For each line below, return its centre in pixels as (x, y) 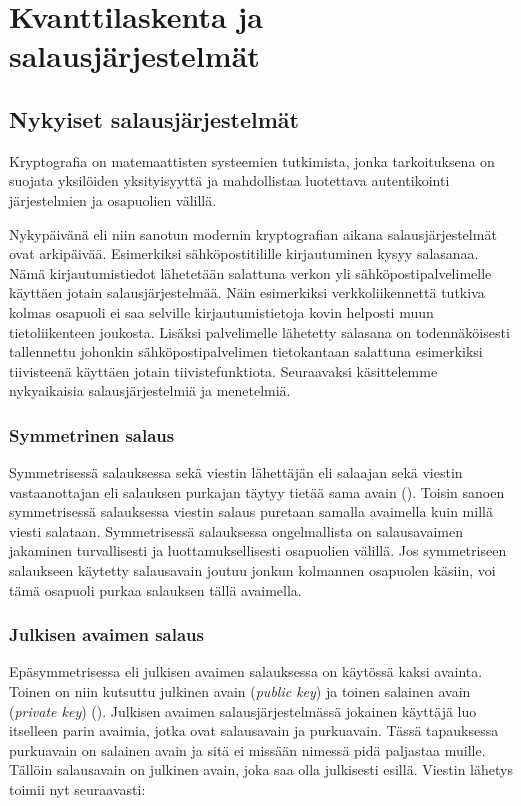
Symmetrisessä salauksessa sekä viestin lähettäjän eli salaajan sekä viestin (236, 472)
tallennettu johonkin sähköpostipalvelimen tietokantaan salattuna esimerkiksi (246, 351)
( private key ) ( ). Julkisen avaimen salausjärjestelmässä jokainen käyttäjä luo (243, 710)
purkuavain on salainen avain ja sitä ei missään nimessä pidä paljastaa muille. (247, 749)
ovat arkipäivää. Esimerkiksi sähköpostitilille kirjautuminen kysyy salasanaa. (244, 253)
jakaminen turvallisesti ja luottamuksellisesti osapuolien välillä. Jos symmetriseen (258, 550)
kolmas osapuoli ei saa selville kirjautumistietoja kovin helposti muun (221, 311)
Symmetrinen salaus (92, 434)
